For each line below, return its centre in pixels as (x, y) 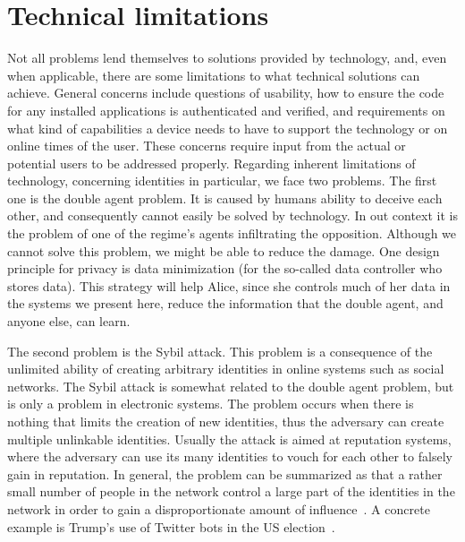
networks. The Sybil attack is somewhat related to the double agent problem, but (231, 386)
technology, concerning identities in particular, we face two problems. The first (222, 181)
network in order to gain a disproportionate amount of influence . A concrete (219, 508)
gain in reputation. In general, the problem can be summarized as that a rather (225, 473)
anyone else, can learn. (69, 321)
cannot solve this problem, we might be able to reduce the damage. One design (224, 250)
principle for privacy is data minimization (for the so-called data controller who (225, 268)
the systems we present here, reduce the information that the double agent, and (225, 303)
